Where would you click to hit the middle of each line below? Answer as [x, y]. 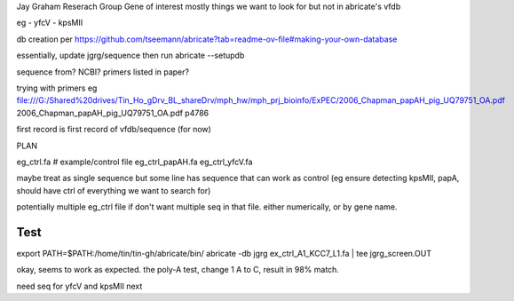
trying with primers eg [57, 88]
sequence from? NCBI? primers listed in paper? [103, 72]
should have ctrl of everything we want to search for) [114, 190]
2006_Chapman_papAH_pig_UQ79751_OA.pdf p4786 [113, 113]
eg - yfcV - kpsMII [50, 23]
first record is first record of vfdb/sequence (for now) [114, 130]
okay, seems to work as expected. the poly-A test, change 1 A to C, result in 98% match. [178, 270]
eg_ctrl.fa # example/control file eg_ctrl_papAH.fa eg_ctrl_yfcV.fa [134, 162]
